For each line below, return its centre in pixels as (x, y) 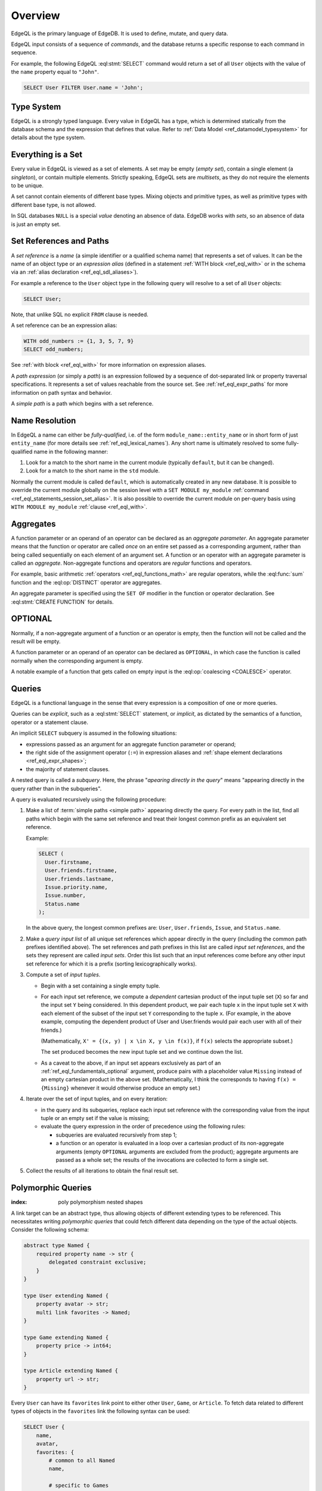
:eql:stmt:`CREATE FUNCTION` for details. (62, 602)
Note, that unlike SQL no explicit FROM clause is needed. (80, 314)
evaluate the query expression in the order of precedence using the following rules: (143, 1127)
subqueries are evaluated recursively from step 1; (116, 1135)
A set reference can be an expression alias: (64, 326)
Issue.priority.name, (77, 887)
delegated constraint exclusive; (97, 1262)
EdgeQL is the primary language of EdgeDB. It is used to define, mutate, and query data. (120, 33)
